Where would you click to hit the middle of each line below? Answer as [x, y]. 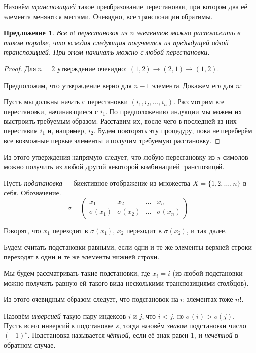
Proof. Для [20, 68]
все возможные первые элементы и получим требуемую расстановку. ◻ [112, 140]
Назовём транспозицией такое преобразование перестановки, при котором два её [126, 6]
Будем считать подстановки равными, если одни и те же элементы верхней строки [128, 247]
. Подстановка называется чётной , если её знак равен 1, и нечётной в [133, 335]
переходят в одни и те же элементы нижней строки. [82, 256]
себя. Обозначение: [33, 192]
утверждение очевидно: [92, 68]
